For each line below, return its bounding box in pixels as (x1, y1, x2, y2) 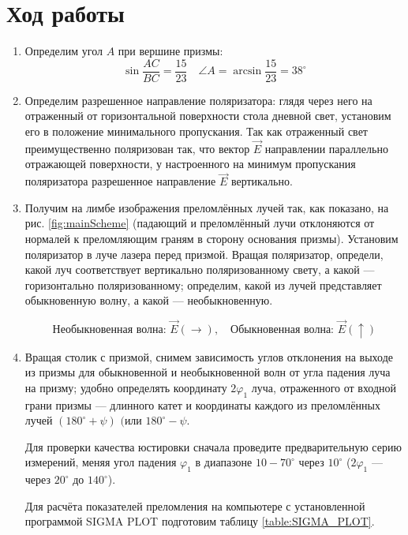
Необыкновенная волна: (52, 324, 167, 336)
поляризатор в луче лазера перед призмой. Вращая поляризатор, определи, (24, 245, 384, 262)
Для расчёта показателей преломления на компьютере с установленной (24, 497, 365, 514)
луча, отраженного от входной (251, 379, 397, 395)
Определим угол (24, 43, 103, 59)
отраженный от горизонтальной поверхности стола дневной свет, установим (24, 107, 391, 124)
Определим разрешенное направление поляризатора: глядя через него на (24, 92, 372, 108)
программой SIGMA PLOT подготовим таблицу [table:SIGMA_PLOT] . (24, 513, 375, 529)
